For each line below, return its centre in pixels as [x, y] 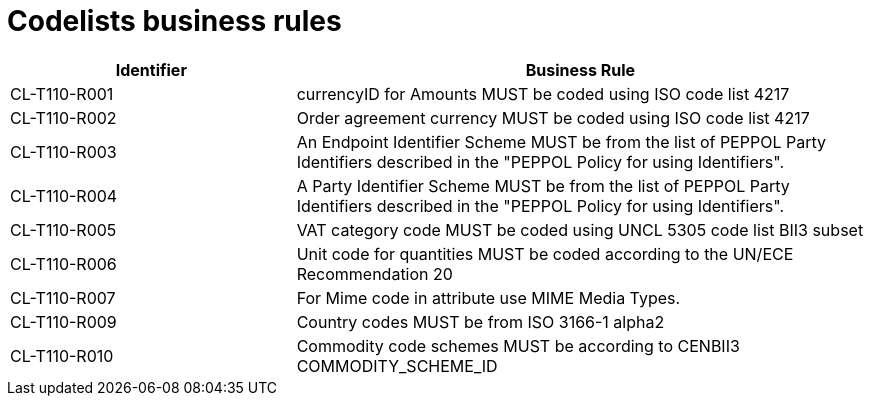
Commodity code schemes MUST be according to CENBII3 [518, 345]
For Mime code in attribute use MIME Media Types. [488, 297]
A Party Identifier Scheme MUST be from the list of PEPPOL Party [543, 185]
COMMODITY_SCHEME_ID [397, 365]
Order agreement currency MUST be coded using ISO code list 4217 [553, 117]
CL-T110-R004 [64, 195]
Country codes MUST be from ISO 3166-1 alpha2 [480, 321]
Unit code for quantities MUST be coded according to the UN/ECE [545, 253]
